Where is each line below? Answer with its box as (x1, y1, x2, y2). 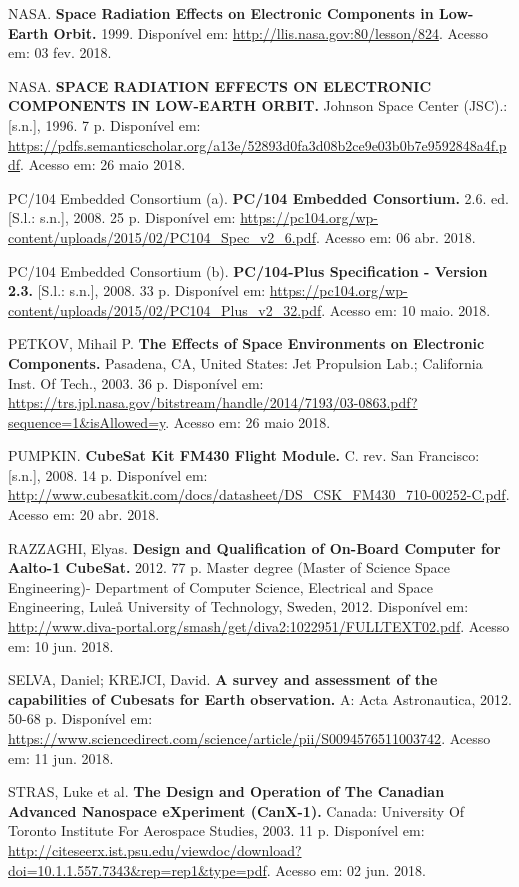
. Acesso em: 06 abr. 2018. (315, 226, 476, 247)
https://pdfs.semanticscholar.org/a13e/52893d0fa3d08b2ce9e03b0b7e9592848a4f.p (8, 134, 507, 155)
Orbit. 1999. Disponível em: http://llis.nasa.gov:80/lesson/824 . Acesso (53, 22, 489, 43)
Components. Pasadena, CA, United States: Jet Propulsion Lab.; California (8, 352, 483, 373)
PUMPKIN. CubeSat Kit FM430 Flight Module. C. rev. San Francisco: (8, 445, 480, 466)
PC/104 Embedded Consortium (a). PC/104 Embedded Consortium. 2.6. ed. (8, 187, 509, 208)
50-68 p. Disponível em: (8, 708, 153, 729)
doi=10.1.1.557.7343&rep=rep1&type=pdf (8, 859, 267, 880)
